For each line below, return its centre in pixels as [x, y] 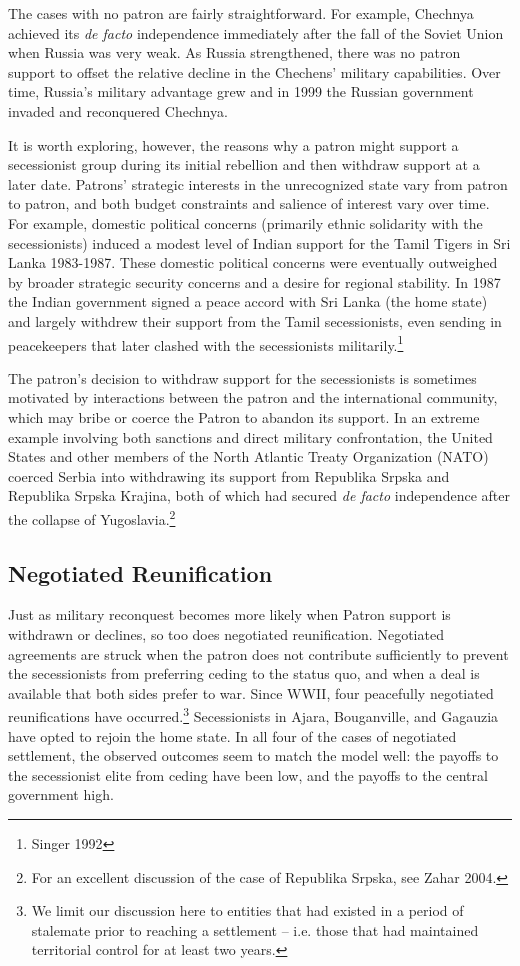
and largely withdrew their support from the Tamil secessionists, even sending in [255, 320]
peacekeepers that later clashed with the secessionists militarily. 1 [206, 343]
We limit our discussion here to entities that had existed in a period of [247, 910]
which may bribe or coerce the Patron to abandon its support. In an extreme [244, 416]
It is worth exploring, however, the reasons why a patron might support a [233, 144]
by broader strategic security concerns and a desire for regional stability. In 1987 [254, 281]
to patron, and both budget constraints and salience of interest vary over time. [249, 203]
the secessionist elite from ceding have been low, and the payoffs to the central [248, 774]
